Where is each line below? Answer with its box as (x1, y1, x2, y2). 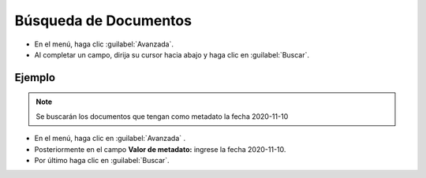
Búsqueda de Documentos (14, 12, 192, 29)
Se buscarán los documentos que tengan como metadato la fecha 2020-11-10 (35, 111, 289, 121)
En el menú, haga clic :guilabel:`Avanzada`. (34, 39, 174, 49)
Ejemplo (14, 71, 55, 84)
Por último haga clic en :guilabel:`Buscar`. (34, 155, 170, 165)
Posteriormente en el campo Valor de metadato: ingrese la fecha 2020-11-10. (34, 144, 286, 154)
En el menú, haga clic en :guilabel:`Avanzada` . (34, 134, 186, 143)
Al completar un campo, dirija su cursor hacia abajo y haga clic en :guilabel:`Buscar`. (34, 50, 310, 59)
